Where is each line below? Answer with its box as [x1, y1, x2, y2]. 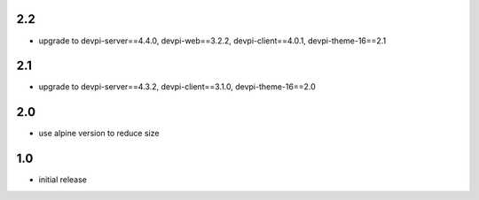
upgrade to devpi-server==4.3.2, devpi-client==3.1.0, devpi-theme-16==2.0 [38, 81, 317, 92]
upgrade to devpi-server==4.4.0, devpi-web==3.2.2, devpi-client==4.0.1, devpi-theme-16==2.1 [38, 35, 387, 46]
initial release [38, 174, 88, 185]
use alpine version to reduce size [38, 128, 160, 139]
